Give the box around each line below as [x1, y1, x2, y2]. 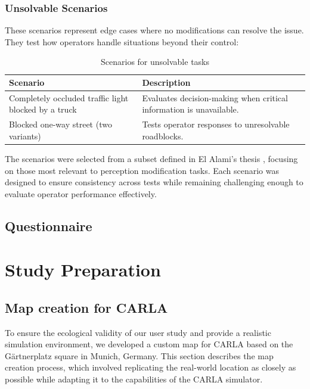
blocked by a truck [9, 103, 77, 116]
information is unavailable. [142, 103, 239, 116]
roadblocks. [142, 129, 184, 142]
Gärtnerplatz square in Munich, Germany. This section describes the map [5, 349, 274, 362]
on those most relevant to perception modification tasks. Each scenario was [5, 164, 280, 176]
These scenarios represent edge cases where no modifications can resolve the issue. [5, 24, 304, 36]
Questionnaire [5, 216, 92, 235]
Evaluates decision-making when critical [142, 91, 288, 104]
